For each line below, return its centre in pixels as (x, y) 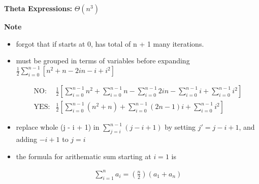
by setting (180, 127)
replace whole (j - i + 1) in (58, 127)
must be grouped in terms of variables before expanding (103, 61)
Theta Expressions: (38, 8)
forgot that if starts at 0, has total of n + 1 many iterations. (110, 43)
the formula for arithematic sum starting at (84, 156)
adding (27, 139)
